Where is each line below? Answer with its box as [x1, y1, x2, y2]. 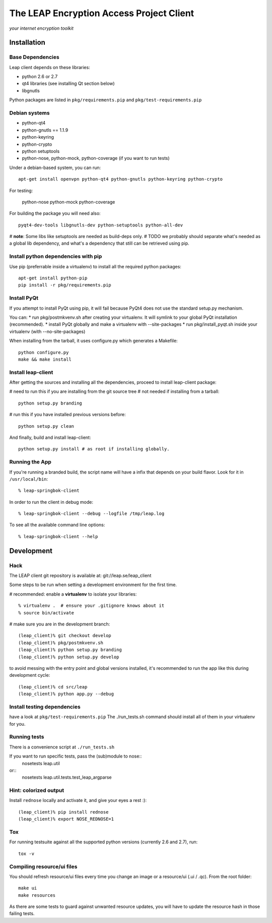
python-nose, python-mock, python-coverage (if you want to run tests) [22, 155, 170, 161]
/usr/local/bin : [9, 476, 48, 482]
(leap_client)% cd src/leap [18, 684, 88, 689]
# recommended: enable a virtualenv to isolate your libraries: [9, 591, 137, 597]
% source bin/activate [18, 610, 75, 615]
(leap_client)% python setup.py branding [18, 647, 122, 653]
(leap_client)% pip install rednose [18, 809, 109, 815]
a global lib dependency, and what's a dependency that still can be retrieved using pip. [9, 240, 189, 247]
